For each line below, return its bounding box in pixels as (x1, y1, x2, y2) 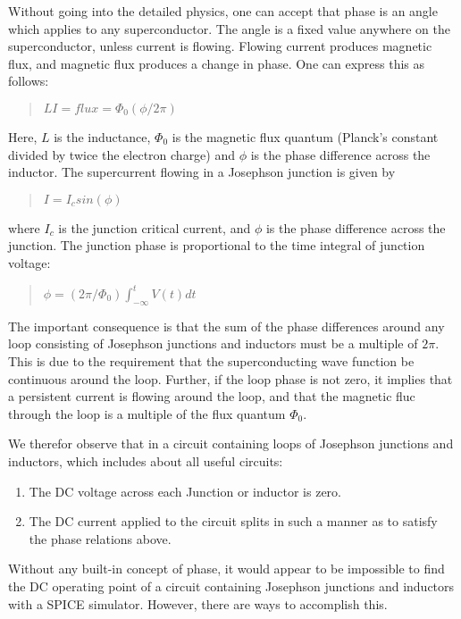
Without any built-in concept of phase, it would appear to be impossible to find (8, 559, 445, 578)
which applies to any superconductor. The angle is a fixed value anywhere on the (8, 19, 451, 38)
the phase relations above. (29, 529, 172, 548)
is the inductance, (54, 127, 151, 146)
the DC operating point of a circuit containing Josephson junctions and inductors (8, 576, 455, 595)
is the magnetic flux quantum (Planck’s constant (172, 127, 439, 146)
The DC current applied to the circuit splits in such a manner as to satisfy (29, 512, 438, 531)
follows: (8, 71, 49, 90)
